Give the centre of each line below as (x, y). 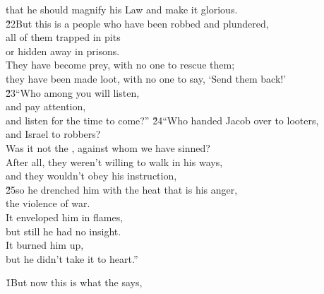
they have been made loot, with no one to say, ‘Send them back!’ (146, 78)
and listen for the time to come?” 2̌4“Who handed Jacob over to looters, (162, 120)
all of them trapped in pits (63, 37)
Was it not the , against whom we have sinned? (108, 147)
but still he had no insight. (64, 231)
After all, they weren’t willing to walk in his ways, (114, 161)
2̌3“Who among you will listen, (73, 92)
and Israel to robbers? (53, 134)
